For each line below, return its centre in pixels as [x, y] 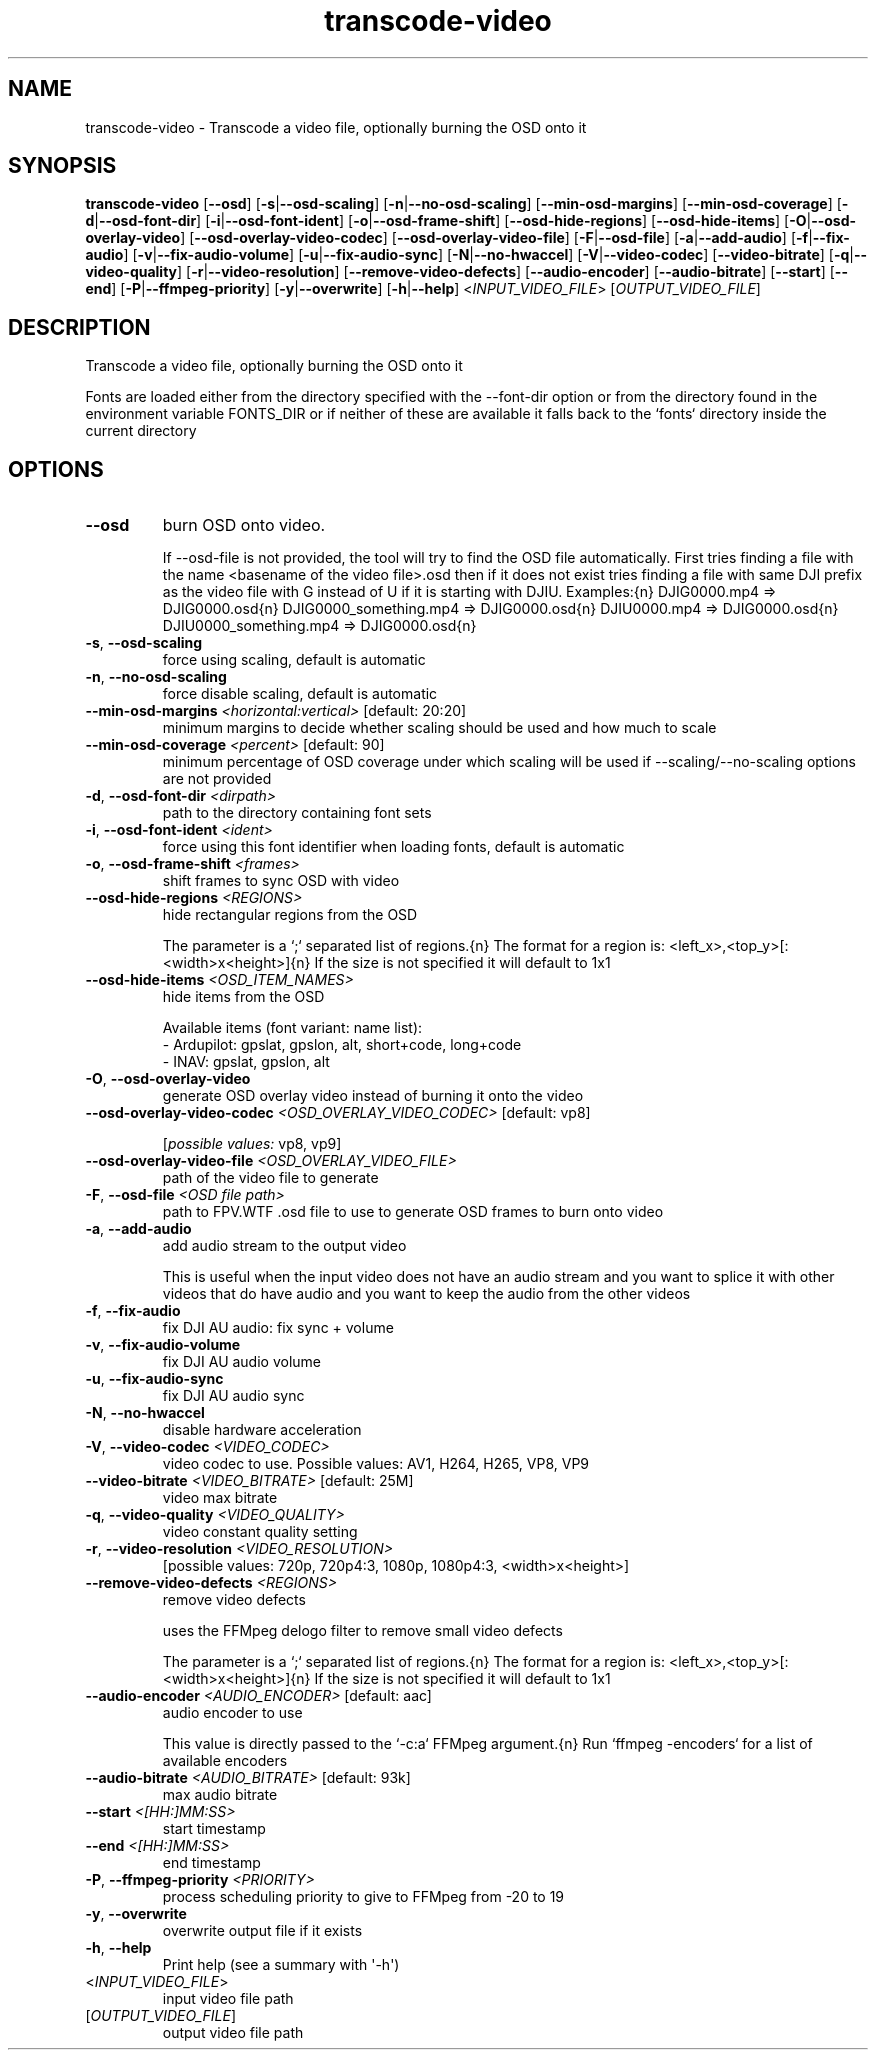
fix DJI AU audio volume [242, 1362]
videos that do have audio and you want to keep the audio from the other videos [426, 1294]
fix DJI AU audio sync [233, 1396]
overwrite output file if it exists [262, 1931]
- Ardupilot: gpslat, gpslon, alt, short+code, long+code [342, 1045]
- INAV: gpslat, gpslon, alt [246, 1062]
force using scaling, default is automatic [294, 660]
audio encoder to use [232, 1713]
